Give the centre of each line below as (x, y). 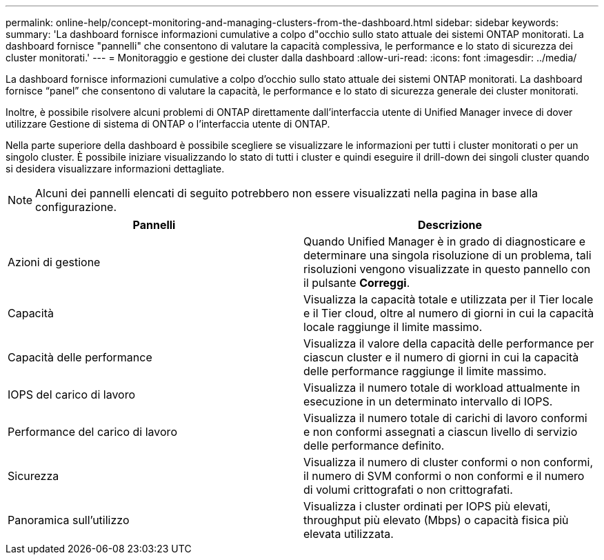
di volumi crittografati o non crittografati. (408, 490)
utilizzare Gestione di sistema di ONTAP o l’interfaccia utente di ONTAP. (168, 124)
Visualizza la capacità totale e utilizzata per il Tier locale (449, 299)
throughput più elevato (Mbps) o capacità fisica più (436, 520)
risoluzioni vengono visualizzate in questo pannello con (447, 269)
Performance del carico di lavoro (92, 432)
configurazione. (76, 207)
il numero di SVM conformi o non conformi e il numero (444, 476)
